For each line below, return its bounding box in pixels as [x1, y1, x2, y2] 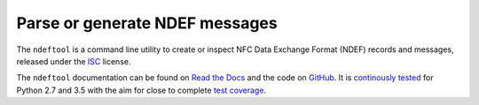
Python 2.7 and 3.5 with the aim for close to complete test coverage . [16, 85, 266, 95]
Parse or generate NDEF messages [16, 13, 279, 33]
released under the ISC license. [16, 56, 131, 66]
